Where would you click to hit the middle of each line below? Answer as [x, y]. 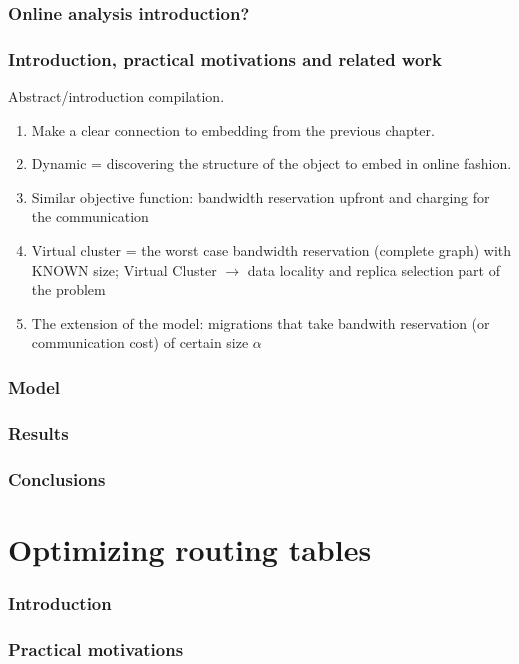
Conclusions [57, 478]
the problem [68, 289]
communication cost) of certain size [140, 342]
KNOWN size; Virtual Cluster [124, 269]
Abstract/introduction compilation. [116, 96]
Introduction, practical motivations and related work [225, 58]
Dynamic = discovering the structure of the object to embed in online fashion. [271, 163]
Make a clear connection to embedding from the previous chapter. [233, 129]
